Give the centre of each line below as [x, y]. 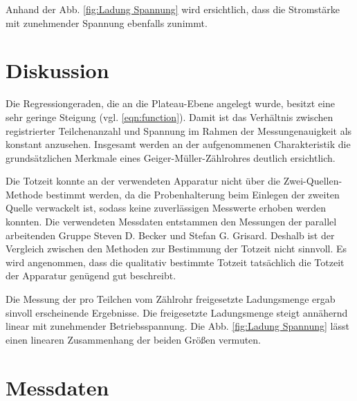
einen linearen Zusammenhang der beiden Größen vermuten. [134, 339]
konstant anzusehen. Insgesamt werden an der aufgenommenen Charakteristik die [178, 144]
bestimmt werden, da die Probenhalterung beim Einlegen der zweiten [193, 194]
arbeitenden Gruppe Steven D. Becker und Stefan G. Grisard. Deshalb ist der [170, 235]
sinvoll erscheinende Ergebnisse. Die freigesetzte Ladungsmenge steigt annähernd [177, 312]
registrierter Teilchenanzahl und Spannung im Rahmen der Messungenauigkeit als [179, 130]
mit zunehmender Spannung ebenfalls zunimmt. [107, 22]
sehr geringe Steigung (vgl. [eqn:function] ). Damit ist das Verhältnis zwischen [170, 116]
